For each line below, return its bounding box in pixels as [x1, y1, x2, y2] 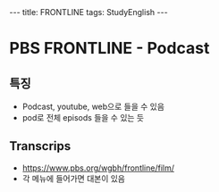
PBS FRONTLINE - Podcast [9, 38, 210, 59]
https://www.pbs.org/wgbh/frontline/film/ [21, 163, 175, 173]
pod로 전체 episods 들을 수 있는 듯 [21, 113, 145, 122]
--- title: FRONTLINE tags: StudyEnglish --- [9, 7, 168, 17]
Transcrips [9, 138, 72, 154]
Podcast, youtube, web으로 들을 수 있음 [21, 101, 165, 112]
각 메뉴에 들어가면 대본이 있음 [21, 172, 125, 184]
